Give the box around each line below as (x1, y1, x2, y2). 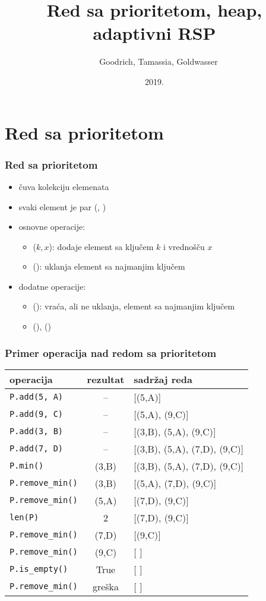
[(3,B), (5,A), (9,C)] (134, 424, 216, 438)
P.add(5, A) (9, 392, 64, 402)
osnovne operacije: (18, 220, 85, 233)
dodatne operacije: (18, 280, 86, 292)
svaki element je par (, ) (18, 200, 106, 213)
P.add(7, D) (9, 444, 64, 454)
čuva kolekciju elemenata (18, 180, 109, 192)
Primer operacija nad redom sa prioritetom (5, 345, 217, 360)
